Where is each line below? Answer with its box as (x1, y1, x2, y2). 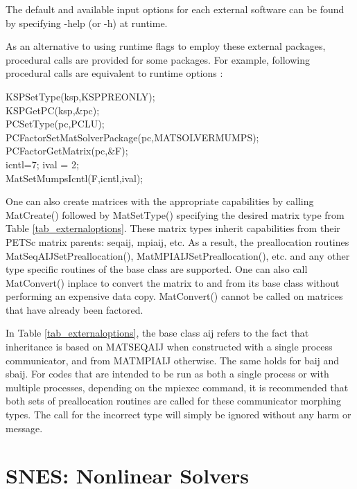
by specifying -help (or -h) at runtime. (6, 15, 168, 30)
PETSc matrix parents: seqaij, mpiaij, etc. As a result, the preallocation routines (6, 234, 349, 249)
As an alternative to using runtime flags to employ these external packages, (6, 39, 326, 53)
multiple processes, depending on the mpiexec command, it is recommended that (6, 380, 349, 394)
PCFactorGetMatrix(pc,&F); (6, 143, 128, 158)
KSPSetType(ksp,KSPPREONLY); (6, 89, 155, 103)
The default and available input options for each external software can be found (6, 2, 345, 16)
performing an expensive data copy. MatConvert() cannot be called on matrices (6, 289, 343, 303)
